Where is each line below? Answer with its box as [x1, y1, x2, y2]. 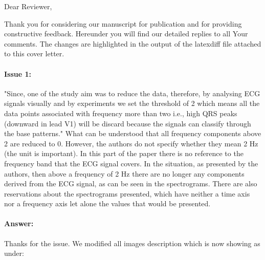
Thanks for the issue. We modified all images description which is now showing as [4, 237, 260, 248]
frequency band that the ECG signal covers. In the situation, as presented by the [4, 158, 258, 168]
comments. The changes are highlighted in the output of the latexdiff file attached [4, 38, 261, 49]
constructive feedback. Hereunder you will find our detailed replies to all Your [4, 28, 248, 39]
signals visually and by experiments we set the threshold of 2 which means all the [4, 98, 260, 109]
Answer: [4, 218, 34, 229]
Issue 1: [4, 68, 32, 79]
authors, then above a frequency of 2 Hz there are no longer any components [4, 168, 245, 179]
